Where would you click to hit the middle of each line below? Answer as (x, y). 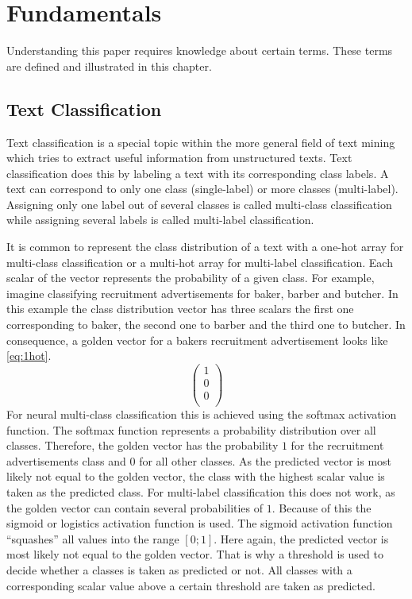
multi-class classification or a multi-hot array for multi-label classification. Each (200, 262)
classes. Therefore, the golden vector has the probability (142, 445)
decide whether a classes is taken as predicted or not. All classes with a (179, 569)
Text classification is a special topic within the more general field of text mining (201, 142)
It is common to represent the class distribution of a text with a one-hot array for (205, 247)
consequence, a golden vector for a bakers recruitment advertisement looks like (197, 340)
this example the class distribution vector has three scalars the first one (180, 309)
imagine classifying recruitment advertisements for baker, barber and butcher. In (202, 293)
